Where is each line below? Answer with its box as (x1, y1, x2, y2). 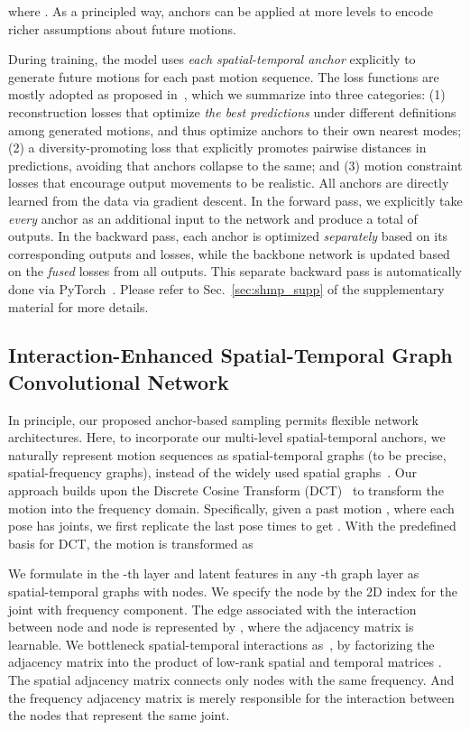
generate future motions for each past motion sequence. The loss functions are (8, 67, 439, 86)
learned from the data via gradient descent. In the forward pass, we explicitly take (8, 190, 463, 209)
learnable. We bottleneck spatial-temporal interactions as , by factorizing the (8, 634, 435, 653)
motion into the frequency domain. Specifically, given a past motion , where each (8, 498, 455, 517)
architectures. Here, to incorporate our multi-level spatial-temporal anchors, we (8, 428, 446, 447)
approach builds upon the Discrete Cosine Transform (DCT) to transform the (8, 481, 444, 500)
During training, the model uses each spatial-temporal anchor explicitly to (8, 50, 416, 69)
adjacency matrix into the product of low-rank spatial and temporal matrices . (8, 652, 442, 671)
